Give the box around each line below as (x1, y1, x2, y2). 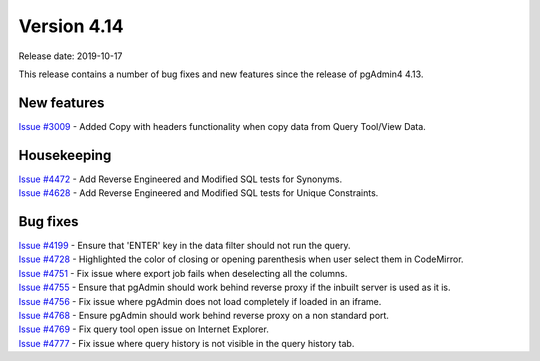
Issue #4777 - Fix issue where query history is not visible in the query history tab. (18, 337, 355, 349)
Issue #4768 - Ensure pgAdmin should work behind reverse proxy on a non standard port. (18, 310, 390, 321)
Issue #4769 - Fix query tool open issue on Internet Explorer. (18, 323, 269, 335)
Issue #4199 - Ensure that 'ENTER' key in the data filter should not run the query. (18, 240, 351, 252)
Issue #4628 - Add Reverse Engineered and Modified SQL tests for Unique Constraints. (18, 187, 379, 199)
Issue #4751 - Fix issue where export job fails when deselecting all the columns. (18, 267, 348, 279)
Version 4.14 (18, 15, 124, 37)
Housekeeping (18, 146, 112, 164)
